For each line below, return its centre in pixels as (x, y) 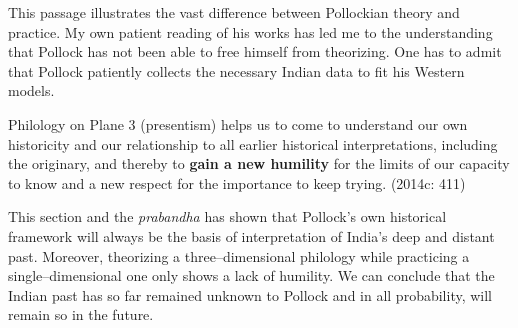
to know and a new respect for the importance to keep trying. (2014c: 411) (237, 182)
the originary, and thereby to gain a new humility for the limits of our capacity (259, 163)
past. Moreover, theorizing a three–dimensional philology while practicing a (239, 255)
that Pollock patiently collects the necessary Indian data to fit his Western (236, 70)
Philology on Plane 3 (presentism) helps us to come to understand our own (238, 123)
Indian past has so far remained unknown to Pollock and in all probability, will (250, 294)
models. (31, 90)
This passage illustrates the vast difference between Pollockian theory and (234, 12)
